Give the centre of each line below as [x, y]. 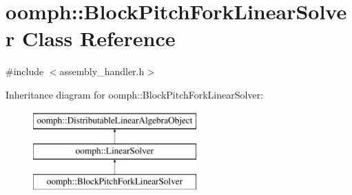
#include [25, 71]
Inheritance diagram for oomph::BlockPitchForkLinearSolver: [135, 94]
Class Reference [99, 38]
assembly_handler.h [102, 71]
